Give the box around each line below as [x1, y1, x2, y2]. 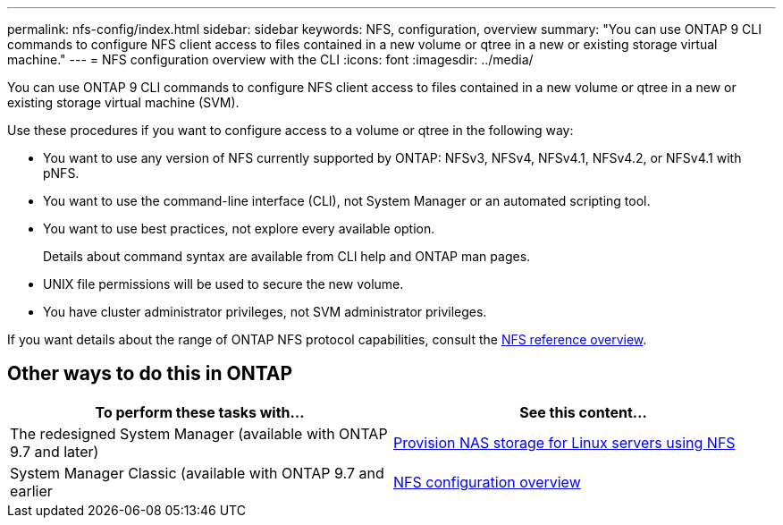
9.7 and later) [10, 442, 99, 461]
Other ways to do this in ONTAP [7, 362, 293, 385]
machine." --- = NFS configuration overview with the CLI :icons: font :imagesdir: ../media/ [7, 52, 534, 67]
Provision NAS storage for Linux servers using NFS [393, 433, 736, 452]
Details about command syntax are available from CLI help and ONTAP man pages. [43, 249, 531, 264]
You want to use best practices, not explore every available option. [43, 221, 435, 236]
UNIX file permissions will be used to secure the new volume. [43, 276, 404, 292]
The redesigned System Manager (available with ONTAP [10, 424, 388, 443]
